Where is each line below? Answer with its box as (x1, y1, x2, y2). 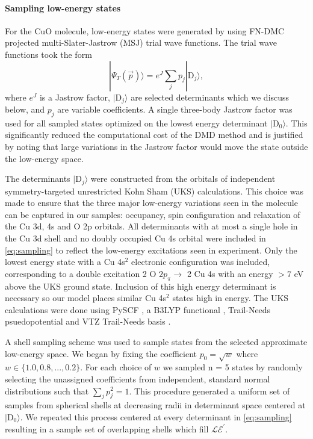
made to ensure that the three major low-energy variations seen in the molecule (5, 196, 298, 209)
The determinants (5, 172, 70, 185)
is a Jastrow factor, (39, 90, 110, 103)
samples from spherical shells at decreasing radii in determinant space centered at (5, 399, 306, 411)
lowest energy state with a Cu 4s (5, 255, 125, 268)
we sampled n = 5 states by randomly (163, 361, 303, 373)
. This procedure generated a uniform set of (129, 384, 290, 397)
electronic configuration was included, (131, 255, 270, 268)
